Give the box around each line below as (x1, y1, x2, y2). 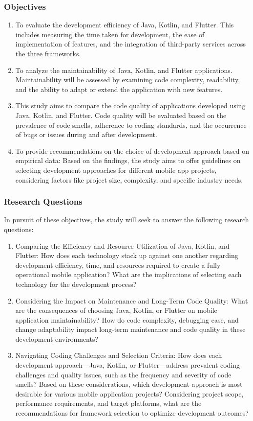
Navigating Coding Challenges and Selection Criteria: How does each (15, 350, 222, 360)
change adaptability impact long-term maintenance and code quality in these (15, 324, 246, 334)
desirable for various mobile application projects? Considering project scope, (15, 388, 244, 398)
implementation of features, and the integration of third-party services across (15, 39, 246, 49)
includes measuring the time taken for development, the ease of (15, 29, 205, 39)
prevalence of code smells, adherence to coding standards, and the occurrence (15, 119, 247, 130)
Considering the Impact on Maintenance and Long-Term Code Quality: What (15, 295, 248, 305)
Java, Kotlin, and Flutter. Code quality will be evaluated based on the (15, 110, 227, 120)
